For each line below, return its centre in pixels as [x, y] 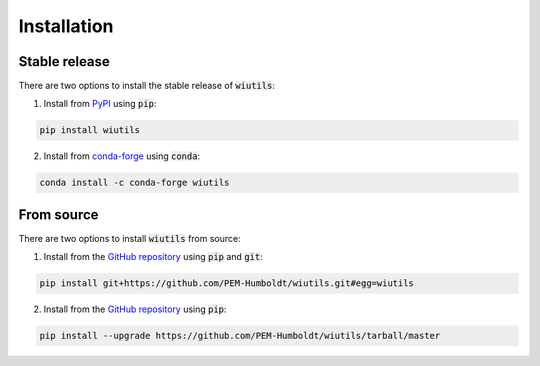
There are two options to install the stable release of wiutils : [146, 86]
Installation [66, 26]
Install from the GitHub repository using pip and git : [153, 257]
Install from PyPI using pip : [100, 104]
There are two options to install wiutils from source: [129, 238]
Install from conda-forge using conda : [121, 156]
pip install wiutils [89, 130]
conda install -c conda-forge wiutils [134, 183]
